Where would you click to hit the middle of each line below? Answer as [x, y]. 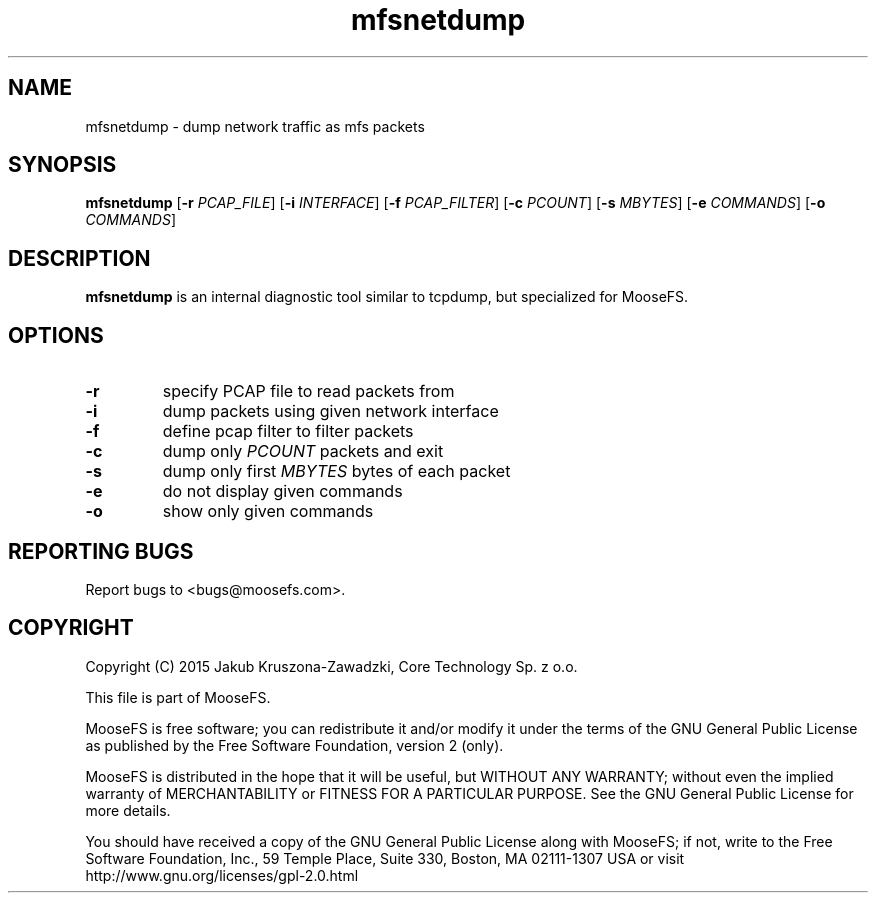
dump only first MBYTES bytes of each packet [336, 471]
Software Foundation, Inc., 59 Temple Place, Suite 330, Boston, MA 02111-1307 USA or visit [385, 858]
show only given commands [268, 511]
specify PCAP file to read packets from [308, 391]
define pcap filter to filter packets [288, 431]
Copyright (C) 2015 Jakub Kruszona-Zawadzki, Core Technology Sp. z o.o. [331, 666]
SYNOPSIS [62, 165]
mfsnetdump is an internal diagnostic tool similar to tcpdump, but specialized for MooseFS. [387, 297]
